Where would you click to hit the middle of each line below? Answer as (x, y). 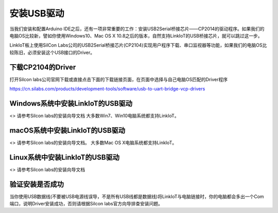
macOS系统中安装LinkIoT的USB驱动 (67, 130)
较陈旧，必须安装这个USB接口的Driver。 (52, 52)
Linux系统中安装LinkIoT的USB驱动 (64, 157)
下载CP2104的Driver (43, 67)
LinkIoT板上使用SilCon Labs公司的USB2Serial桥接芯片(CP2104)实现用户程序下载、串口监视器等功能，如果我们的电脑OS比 (138, 45)
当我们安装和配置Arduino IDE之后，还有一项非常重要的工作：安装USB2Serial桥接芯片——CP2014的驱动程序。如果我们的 (137, 29)
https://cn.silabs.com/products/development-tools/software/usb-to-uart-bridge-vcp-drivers (107, 89)
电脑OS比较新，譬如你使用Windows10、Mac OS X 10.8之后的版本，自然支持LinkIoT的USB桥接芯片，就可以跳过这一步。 (136, 35)
